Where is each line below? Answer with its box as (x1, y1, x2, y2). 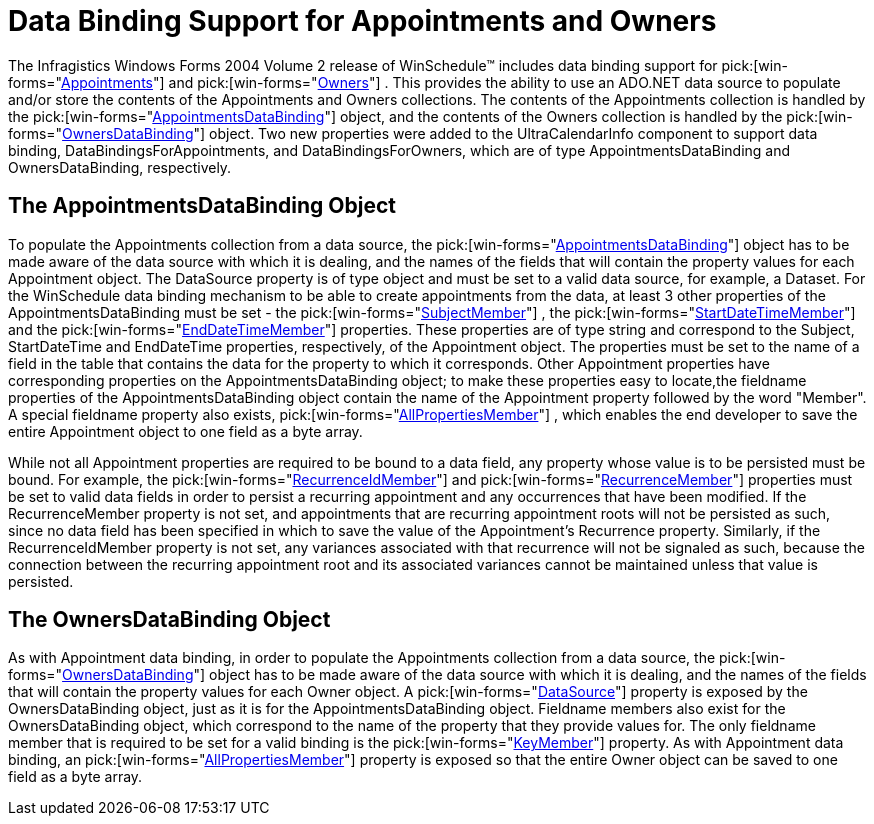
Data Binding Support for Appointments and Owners (8, 4, 717, 38)
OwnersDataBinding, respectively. (8, 158, 232, 176)
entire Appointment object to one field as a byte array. (8, 422, 363, 440)
